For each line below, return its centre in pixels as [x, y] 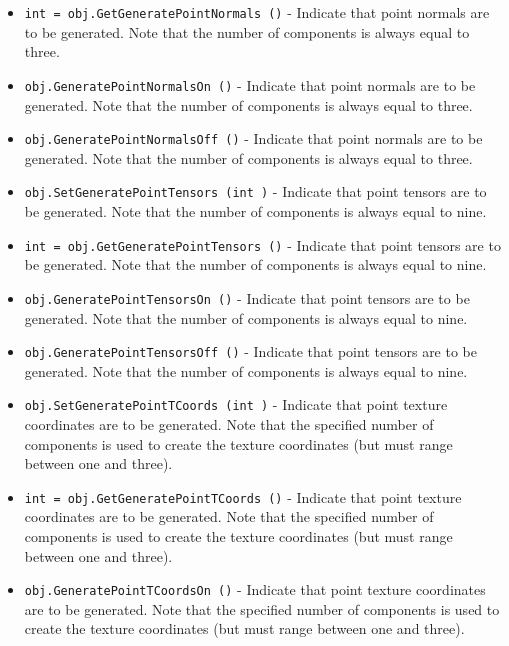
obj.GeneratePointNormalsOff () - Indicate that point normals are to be [253, 138]
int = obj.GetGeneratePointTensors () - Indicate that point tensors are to [262, 244]
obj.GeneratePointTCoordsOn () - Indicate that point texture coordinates [255, 589]
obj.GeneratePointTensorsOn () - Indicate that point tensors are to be [247, 297]
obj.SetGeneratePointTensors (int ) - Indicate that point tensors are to [255, 191]
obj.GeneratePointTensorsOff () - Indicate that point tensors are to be [251, 351]
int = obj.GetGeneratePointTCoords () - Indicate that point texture [243, 496]
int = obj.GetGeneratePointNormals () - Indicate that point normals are [257, 12]
